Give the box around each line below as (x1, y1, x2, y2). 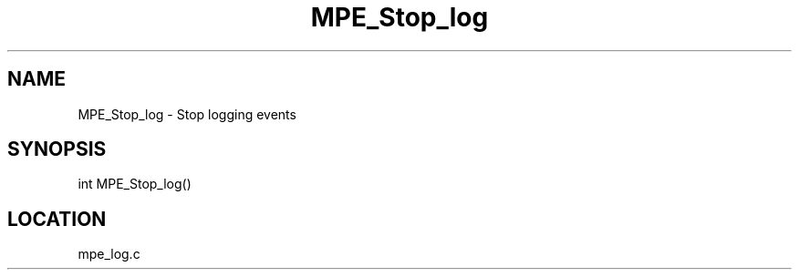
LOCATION (7, 207, 107, 231)
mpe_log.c (78, 246, 140, 262)
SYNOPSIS (7, 138, 107, 161)
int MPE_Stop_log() (78, 176, 192, 192)
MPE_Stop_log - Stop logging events (78, 106, 296, 122)
